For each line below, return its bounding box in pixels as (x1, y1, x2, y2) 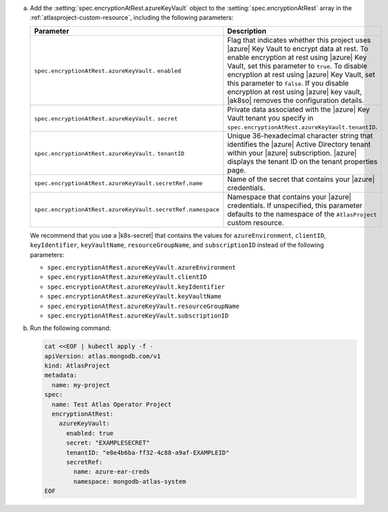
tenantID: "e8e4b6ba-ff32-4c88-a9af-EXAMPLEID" (66, 449, 230, 456)
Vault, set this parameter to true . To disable (227, 61, 367, 70)
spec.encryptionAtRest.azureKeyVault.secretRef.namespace (34, 206, 220, 214)
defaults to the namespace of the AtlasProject (227, 209, 378, 218)
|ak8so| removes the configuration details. (227, 95, 365, 105)
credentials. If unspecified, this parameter (227, 201, 363, 210)
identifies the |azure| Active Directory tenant (227, 139, 371, 149)
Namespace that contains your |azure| (227, 192, 352, 201)
